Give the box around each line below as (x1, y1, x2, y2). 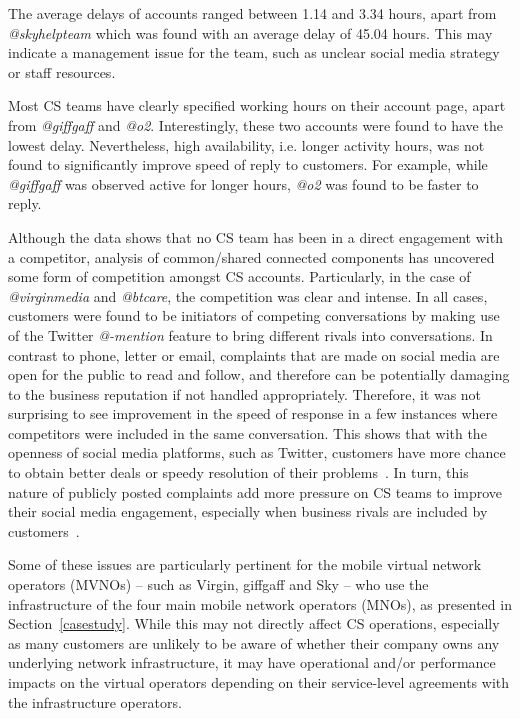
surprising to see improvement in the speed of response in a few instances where (8, 403, 498, 424)
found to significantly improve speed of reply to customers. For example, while (8, 154, 488, 175)
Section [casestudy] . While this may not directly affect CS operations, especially (8, 613, 500, 634)
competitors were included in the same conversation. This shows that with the (8, 422, 487, 443)
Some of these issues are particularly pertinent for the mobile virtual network (8, 554, 482, 575)
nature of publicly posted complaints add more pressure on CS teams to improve (8, 481, 503, 502)
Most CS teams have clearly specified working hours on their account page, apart (8, 95, 506, 116)
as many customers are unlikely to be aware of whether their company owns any (8, 632, 500, 653)
